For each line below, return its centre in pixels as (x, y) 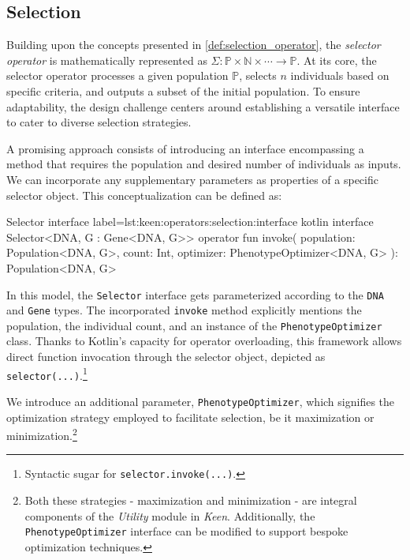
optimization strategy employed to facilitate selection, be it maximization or (190, 417)
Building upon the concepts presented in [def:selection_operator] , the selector (194, 45)
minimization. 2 (42, 434)
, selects (258, 75)
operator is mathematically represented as (107, 60)
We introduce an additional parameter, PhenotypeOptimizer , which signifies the (201, 401)
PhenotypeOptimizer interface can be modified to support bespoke (186, 531)
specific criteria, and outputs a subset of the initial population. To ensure (183, 90)
